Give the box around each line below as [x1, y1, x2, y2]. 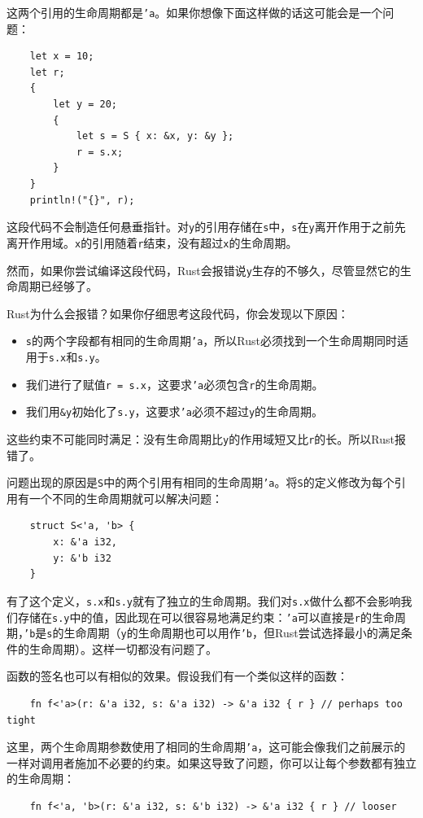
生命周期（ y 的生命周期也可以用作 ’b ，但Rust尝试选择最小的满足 [63, 624, 401, 641]
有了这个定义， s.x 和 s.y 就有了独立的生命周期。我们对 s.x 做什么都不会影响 [7, 592, 401, 609]
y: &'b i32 [53, 552, 111, 564]
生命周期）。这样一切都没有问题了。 [28, 640, 217, 657]
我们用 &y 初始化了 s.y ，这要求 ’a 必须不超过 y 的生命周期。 [25, 403, 324, 420]
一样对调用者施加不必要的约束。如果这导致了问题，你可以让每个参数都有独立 [7, 754, 416, 771]
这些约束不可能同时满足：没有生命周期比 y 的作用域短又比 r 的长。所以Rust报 [7, 430, 407, 447]
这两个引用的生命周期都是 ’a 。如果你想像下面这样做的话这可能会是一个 [7, 4, 383, 20]
